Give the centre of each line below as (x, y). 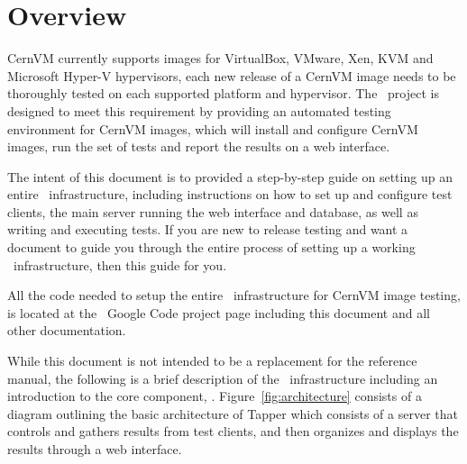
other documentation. (67, 330)
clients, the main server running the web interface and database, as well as (213, 211)
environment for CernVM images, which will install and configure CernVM (213, 128)
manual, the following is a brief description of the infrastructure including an (223, 378)
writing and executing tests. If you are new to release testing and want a (208, 229)
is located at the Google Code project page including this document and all (219, 312)
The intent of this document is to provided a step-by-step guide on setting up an (230, 176)
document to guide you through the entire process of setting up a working (211, 247)
